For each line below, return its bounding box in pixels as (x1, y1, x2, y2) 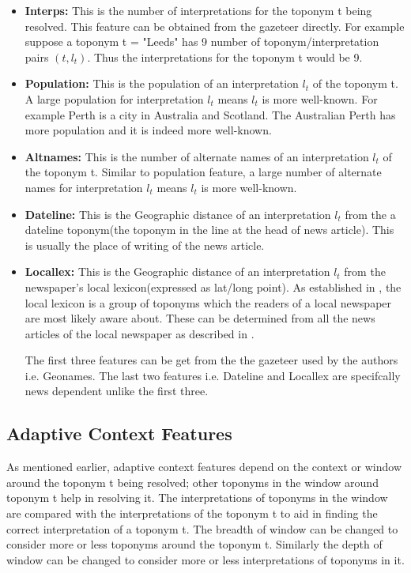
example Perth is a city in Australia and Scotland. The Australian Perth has (25, 106, 396, 123)
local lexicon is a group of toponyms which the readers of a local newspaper (25, 294, 392, 311)
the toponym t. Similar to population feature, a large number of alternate (25, 164, 382, 180)
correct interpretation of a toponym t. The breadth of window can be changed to (6, 520, 398, 537)
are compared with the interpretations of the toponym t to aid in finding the (6, 505, 378, 522)
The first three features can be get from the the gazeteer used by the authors (25, 352, 398, 368)
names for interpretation (25, 179, 143, 195)
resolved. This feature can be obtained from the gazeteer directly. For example (25, 17, 405, 34)
